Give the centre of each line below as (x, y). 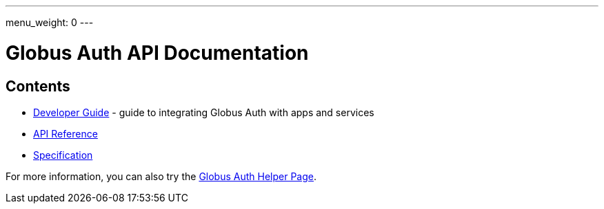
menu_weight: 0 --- (50, 22)
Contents (38, 86)
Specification (63, 155)
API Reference (66, 133)
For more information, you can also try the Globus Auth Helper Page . (161, 176)
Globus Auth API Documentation (157, 53)
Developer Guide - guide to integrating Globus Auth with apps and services (204, 112)
